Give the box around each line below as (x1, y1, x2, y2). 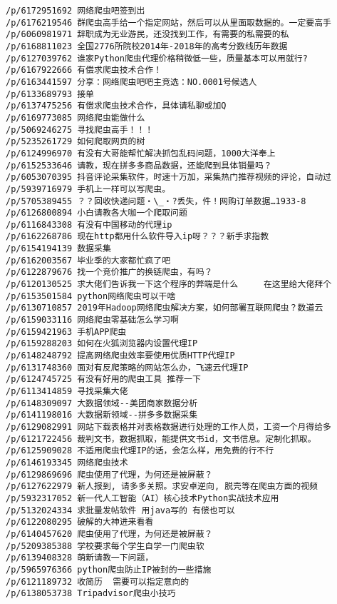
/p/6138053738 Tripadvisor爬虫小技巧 (6, 588, 176, 599)
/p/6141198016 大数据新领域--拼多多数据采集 (6, 410, 198, 421)
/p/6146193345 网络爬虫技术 (6, 457, 128, 468)
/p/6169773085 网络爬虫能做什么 (6, 112, 145, 123)
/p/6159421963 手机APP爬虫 (6, 326, 127, 337)
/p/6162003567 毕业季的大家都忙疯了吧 (6, 255, 171, 266)
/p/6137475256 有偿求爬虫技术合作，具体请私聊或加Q (6, 101, 227, 111)
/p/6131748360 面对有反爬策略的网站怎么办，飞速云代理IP (6, 362, 249, 373)
